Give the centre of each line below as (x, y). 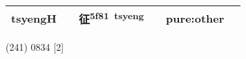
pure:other (195, 18)
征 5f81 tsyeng (111, 18)
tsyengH (34, 18)
